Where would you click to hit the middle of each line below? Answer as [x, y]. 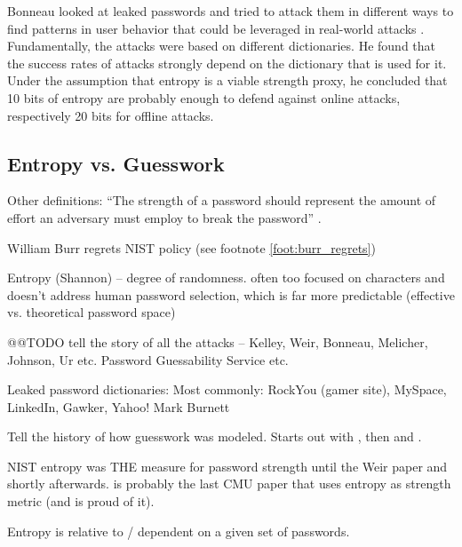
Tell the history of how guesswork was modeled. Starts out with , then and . [215, 436]
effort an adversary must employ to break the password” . [164, 217]
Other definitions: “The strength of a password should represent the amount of [222, 200]
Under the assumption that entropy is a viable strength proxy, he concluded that [227, 80]
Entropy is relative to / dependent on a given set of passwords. [179, 531]
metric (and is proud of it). [81, 501]
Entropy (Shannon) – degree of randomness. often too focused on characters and [226, 277]
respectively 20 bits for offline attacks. [111, 115]
